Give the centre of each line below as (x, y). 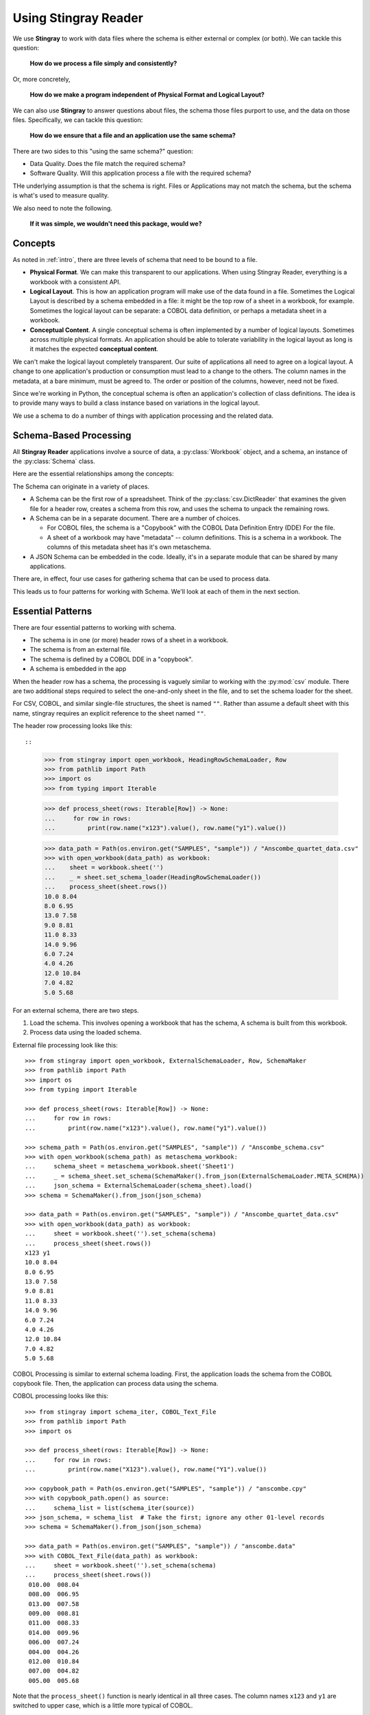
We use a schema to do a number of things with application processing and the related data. (143, 416)
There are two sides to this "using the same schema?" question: (103, 151)
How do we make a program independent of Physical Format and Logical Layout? (147, 95)
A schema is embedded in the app (78, 669)
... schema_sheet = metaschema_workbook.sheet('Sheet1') (129, 1167)
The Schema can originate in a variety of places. (81, 486)
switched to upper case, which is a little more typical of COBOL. (103, 1705)
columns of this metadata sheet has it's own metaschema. (129, 547)
